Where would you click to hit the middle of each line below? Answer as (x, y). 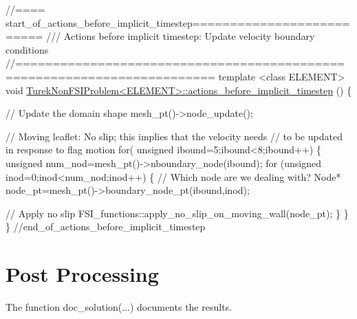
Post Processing (82, 274)
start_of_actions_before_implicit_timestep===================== (178, 22)
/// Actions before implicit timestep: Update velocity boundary (181, 36)
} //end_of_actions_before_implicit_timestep (106, 227)
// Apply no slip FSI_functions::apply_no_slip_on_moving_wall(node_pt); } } (177, 213)
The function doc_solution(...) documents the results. (119, 307)
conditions (27, 49)
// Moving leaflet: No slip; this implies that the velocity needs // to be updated (174, 136)
